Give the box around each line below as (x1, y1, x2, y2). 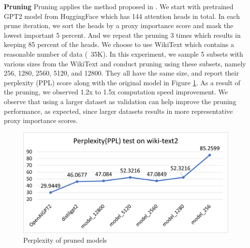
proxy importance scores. (4, 115, 78, 125)
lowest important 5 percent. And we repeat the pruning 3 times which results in (4, 30, 241, 40)
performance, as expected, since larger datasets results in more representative (4, 106, 233, 116)
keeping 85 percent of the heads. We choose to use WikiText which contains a (4, 39, 234, 49)
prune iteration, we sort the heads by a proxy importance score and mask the (4, 20, 234, 31)
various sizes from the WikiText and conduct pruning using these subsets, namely (4, 58, 246, 68)
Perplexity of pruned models (23, 235, 107, 245)
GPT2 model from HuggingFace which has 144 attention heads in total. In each (4, 11, 240, 21)
